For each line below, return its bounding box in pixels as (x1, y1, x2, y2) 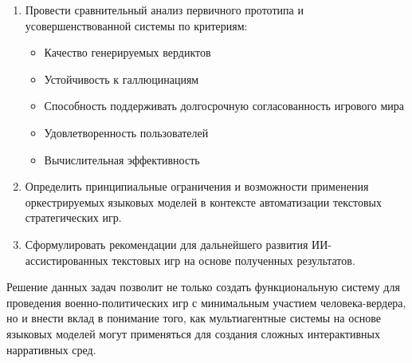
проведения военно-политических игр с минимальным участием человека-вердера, (6, 294, 406, 310)
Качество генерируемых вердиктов (44, 44, 211, 61)
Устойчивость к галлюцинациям (44, 70, 199, 87)
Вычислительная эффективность (44, 151, 200, 168)
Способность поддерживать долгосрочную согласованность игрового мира (44, 97, 405, 114)
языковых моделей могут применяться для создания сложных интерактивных (6, 325, 380, 341)
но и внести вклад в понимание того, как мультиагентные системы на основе (6, 310, 381, 326)
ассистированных (25, 251, 108, 268)
